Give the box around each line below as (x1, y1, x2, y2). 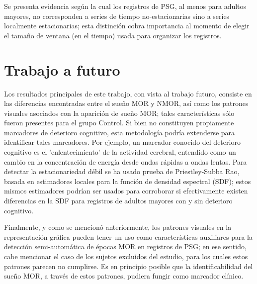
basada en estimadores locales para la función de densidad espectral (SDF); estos (4, 176, 251, 186)
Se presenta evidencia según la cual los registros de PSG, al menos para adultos (4, 1, 247, 11)
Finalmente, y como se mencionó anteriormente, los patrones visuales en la (4, 222, 232, 232)
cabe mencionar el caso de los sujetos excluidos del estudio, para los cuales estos (4, 251, 248, 261)
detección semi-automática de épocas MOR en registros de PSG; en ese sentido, (4, 241, 247, 252)
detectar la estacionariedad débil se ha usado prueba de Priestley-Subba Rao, (4, 166, 240, 177)
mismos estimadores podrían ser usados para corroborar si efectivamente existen (4, 186, 248, 196)
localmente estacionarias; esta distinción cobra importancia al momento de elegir (4, 20, 250, 31)
